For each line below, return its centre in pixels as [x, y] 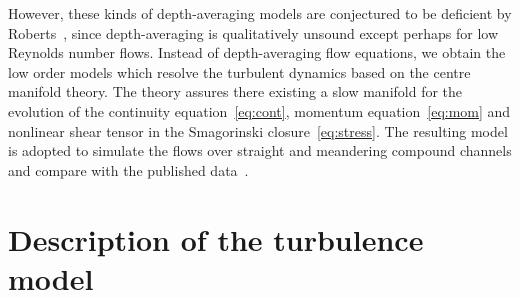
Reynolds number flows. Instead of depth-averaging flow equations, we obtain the [257, 52]
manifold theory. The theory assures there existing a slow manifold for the [235, 91]
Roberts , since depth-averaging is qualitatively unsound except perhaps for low [253, 32]
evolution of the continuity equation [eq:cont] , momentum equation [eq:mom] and [259, 110]
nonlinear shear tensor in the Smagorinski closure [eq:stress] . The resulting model [258, 130]
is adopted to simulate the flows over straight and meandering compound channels [260, 150]
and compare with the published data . [128, 169]
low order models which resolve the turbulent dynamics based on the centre [239, 71]
